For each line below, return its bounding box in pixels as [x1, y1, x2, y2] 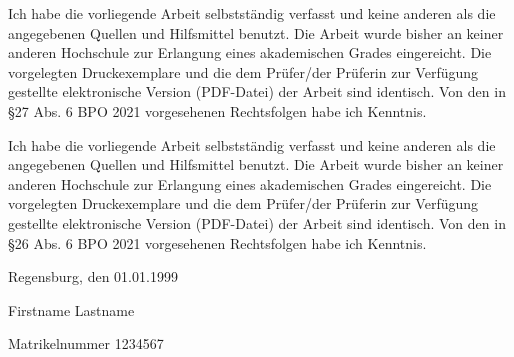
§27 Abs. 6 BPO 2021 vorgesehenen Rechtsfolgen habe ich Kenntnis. [8, 100, 427, 121]
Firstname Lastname [8, 299, 135, 320]
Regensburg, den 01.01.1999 [8, 266, 178, 287]
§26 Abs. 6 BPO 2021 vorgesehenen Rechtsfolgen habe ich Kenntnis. [8, 232, 427, 253]
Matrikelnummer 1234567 [8, 333, 164, 354]
